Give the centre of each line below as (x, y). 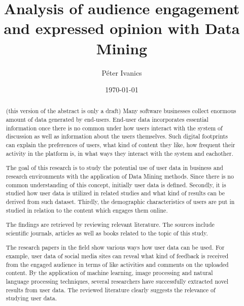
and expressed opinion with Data (122, 28)
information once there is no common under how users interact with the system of (114, 128)
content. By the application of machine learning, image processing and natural (109, 273)
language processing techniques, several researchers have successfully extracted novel (117, 281)
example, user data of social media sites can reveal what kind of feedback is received (117, 256)
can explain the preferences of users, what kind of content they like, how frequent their (120, 145)
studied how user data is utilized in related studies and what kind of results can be (115, 193)
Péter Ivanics (122, 72)
